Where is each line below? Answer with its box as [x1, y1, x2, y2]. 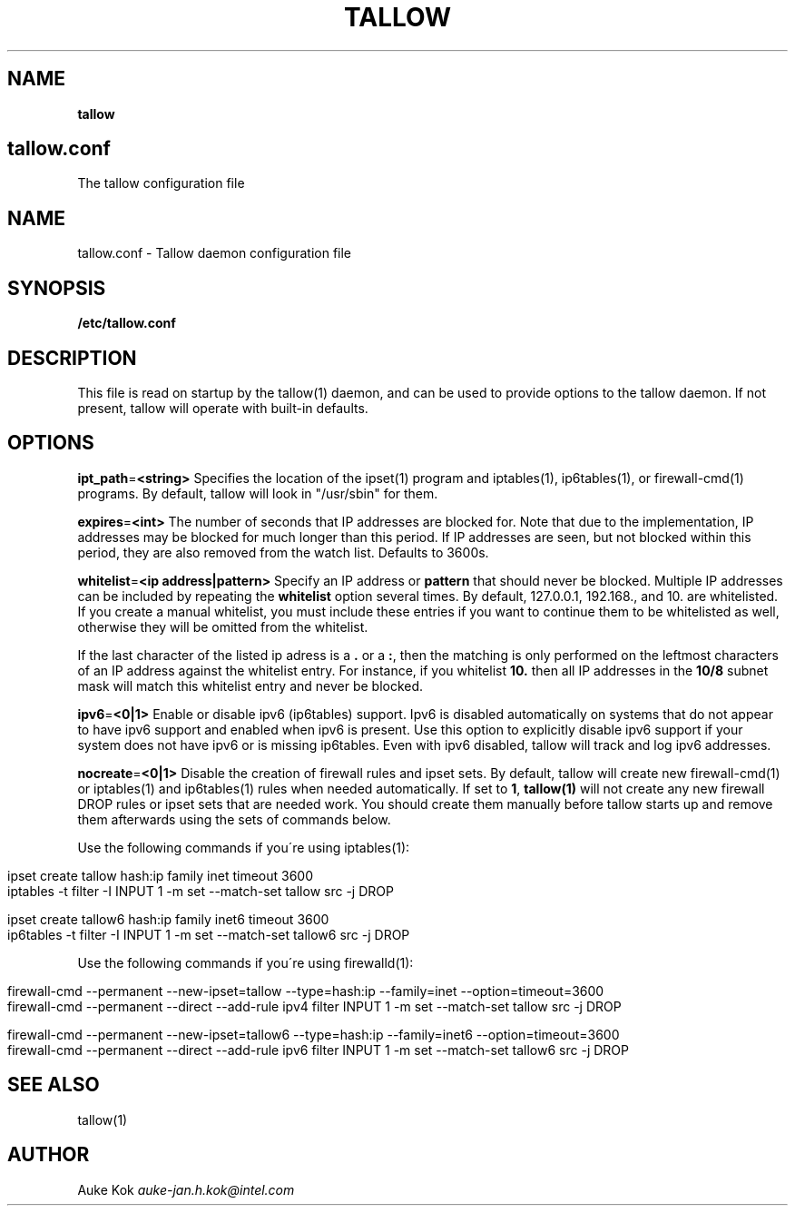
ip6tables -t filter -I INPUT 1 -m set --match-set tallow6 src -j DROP [7, 926, 410, 942]
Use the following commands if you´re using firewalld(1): [77, 954, 414, 971]
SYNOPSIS [7, 276, 106, 300]
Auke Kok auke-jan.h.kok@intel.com [77, 1181, 295, 1198]
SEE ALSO [7, 1073, 100, 1097]
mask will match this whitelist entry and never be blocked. [77, 677, 424, 694]
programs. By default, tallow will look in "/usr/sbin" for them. [77, 485, 438, 501]
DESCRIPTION [7, 346, 137, 370]
